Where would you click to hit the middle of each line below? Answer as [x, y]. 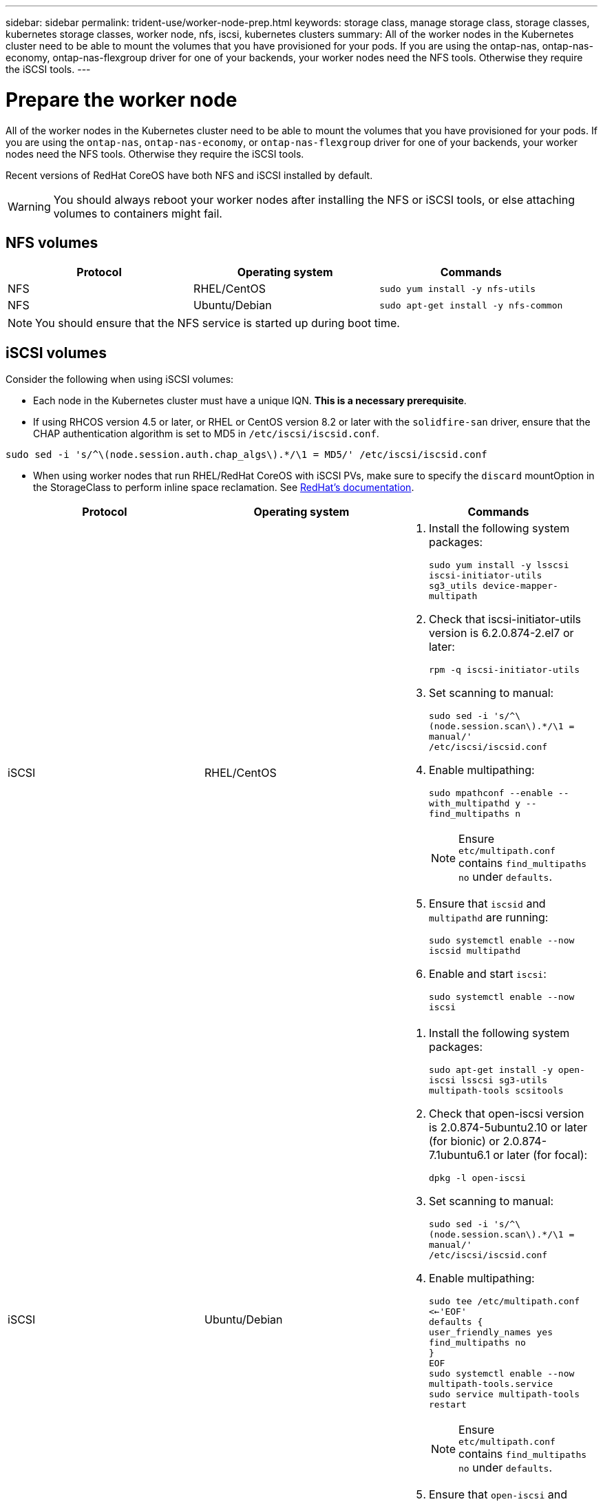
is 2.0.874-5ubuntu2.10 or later [508, 1128]
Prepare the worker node [121, 100]
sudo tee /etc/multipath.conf [504, 1302]
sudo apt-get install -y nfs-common [471, 305]
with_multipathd [469, 804]
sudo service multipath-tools [504, 1395]
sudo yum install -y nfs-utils [458, 289]
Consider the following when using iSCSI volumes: [120, 379]
